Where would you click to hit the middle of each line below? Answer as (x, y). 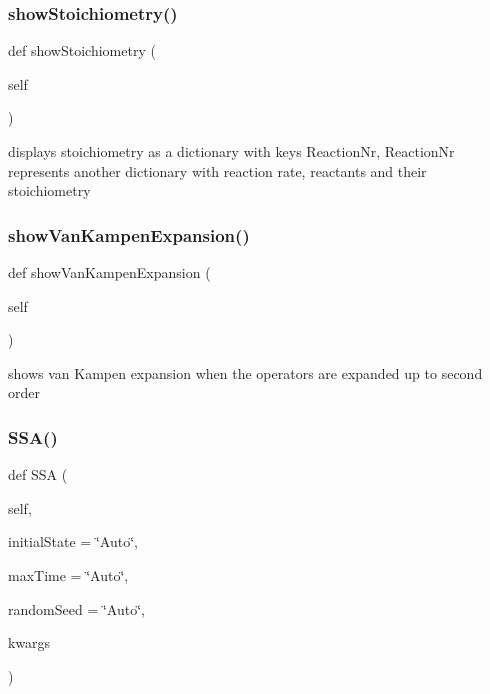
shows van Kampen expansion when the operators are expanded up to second (245, 372)
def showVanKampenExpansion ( (109, 272)
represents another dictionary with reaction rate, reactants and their (217, 170)
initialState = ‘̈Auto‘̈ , (73, 541)
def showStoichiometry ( (82, 50)
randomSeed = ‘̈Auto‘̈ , (76, 608)
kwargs (29, 642)
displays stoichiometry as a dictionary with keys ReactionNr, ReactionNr (231, 151)
